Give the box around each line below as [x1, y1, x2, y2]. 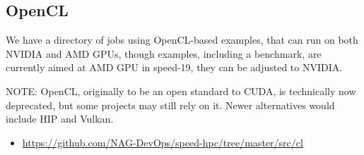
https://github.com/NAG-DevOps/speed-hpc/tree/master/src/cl [22, 135, 303, 149]
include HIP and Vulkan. [6, 111, 114, 126]
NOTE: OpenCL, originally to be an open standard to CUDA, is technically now [6, 83, 356, 98]
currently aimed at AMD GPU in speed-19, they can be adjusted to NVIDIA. [6, 60, 343, 75]
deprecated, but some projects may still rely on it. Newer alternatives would [6, 97, 335, 112]
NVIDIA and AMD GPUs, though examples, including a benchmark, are [6, 46, 322, 61]
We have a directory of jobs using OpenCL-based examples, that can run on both [6, 32, 358, 47]
